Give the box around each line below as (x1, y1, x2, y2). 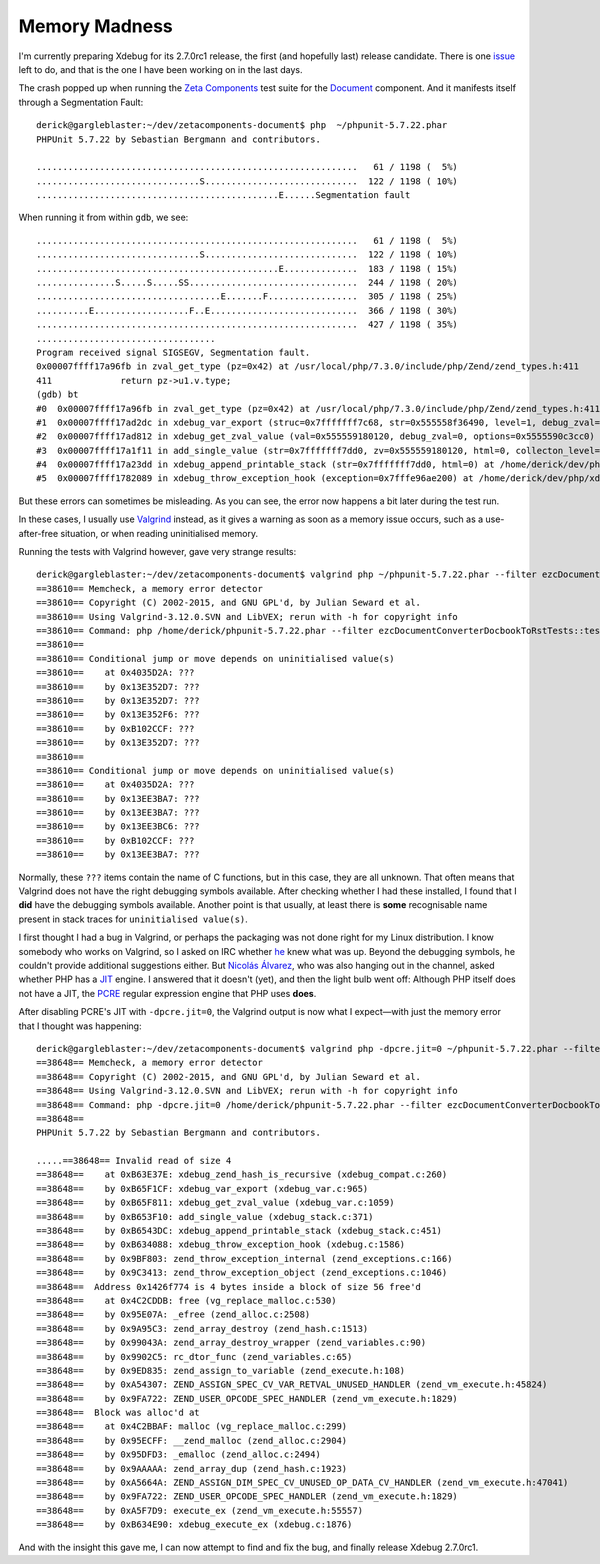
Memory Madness (18, 15, 174, 37)
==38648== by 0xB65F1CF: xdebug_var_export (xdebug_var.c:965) (36, 1183, 369, 1194)
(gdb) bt (36, 389, 79, 400)
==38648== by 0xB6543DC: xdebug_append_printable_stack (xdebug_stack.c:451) (36, 1225, 443, 1237)
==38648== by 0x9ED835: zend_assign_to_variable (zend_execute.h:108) (36, 1365, 406, 1376)
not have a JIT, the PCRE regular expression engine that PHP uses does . (18, 987, 317, 999)
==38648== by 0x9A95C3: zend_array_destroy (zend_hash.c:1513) (36, 1323, 369, 1334)
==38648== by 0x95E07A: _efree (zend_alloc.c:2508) (36, 1309, 311, 1320)
